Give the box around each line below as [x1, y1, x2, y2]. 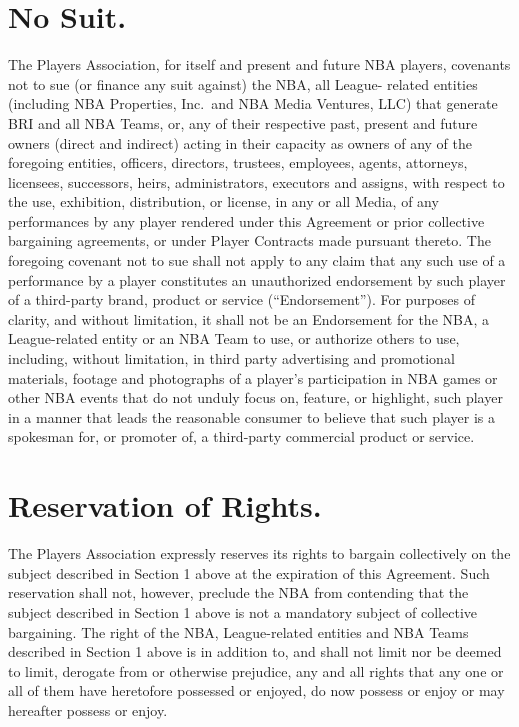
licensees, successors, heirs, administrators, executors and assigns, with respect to [8, 171, 505, 192]
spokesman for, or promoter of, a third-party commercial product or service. [8, 426, 475, 447]
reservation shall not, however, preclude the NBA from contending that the [8, 582, 469, 603]
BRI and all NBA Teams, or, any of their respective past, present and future [8, 112, 478, 133]
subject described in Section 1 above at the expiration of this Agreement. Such [8, 562, 490, 583]
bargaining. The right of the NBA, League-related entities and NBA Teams [8, 621, 469, 642]
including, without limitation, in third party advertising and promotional [8, 348, 455, 369]
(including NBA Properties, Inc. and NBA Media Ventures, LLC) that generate [8, 93, 498, 114]
